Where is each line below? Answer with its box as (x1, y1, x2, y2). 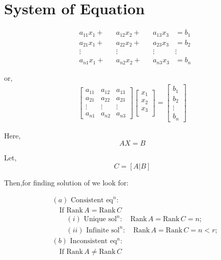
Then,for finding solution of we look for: (4, 177, 129, 187)
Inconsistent (70, 237, 108, 245)
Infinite (86, 226, 109, 234)
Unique (84, 216, 106, 223)
